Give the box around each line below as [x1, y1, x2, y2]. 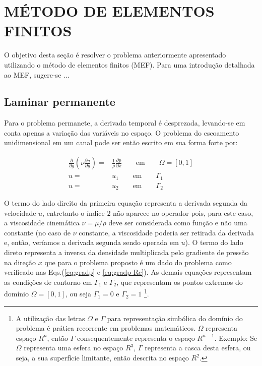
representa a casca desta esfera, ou [145, 342, 251, 353]
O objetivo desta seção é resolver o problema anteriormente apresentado [4, 49, 226, 60]
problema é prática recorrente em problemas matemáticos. [16, 323, 195, 333]
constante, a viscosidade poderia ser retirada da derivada [79, 227, 254, 237]
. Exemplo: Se [214, 332, 257, 343]
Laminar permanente [4, 94, 115, 109]
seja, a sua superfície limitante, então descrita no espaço [16, 352, 189, 363]
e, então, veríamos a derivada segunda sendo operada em [4, 237, 179, 248]
